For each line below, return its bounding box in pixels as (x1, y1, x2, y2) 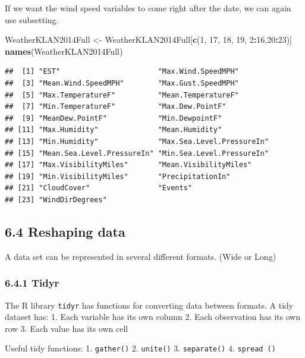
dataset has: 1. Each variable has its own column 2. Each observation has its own (5, 310, 301, 323)
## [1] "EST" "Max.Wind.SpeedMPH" (5, 67, 239, 76)
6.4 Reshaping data (5, 222, 125, 240)
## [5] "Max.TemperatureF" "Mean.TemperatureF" (5, 90, 239, 99)
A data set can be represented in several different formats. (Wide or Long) (5, 250, 276, 262)
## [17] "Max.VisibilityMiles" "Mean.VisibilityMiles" (5, 161, 252, 169)
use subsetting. (5, 13, 59, 26)
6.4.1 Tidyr (5, 275, 59, 290)
